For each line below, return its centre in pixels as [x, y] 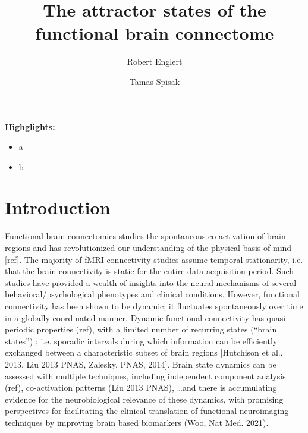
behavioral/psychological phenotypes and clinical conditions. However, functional [152, 294]
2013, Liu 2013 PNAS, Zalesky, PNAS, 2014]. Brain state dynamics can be [141, 364]
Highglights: [30, 126]
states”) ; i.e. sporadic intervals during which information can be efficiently [141, 341]
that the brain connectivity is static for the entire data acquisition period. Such [150, 271]
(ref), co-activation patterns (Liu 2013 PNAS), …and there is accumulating [141, 387]
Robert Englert [155, 62]
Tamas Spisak [155, 81]
